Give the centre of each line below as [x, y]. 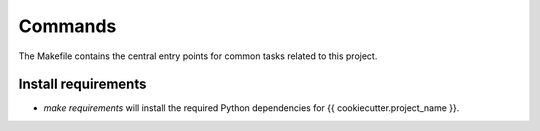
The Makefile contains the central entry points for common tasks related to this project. [198, 56]
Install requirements [82, 84]
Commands [67, 26]
